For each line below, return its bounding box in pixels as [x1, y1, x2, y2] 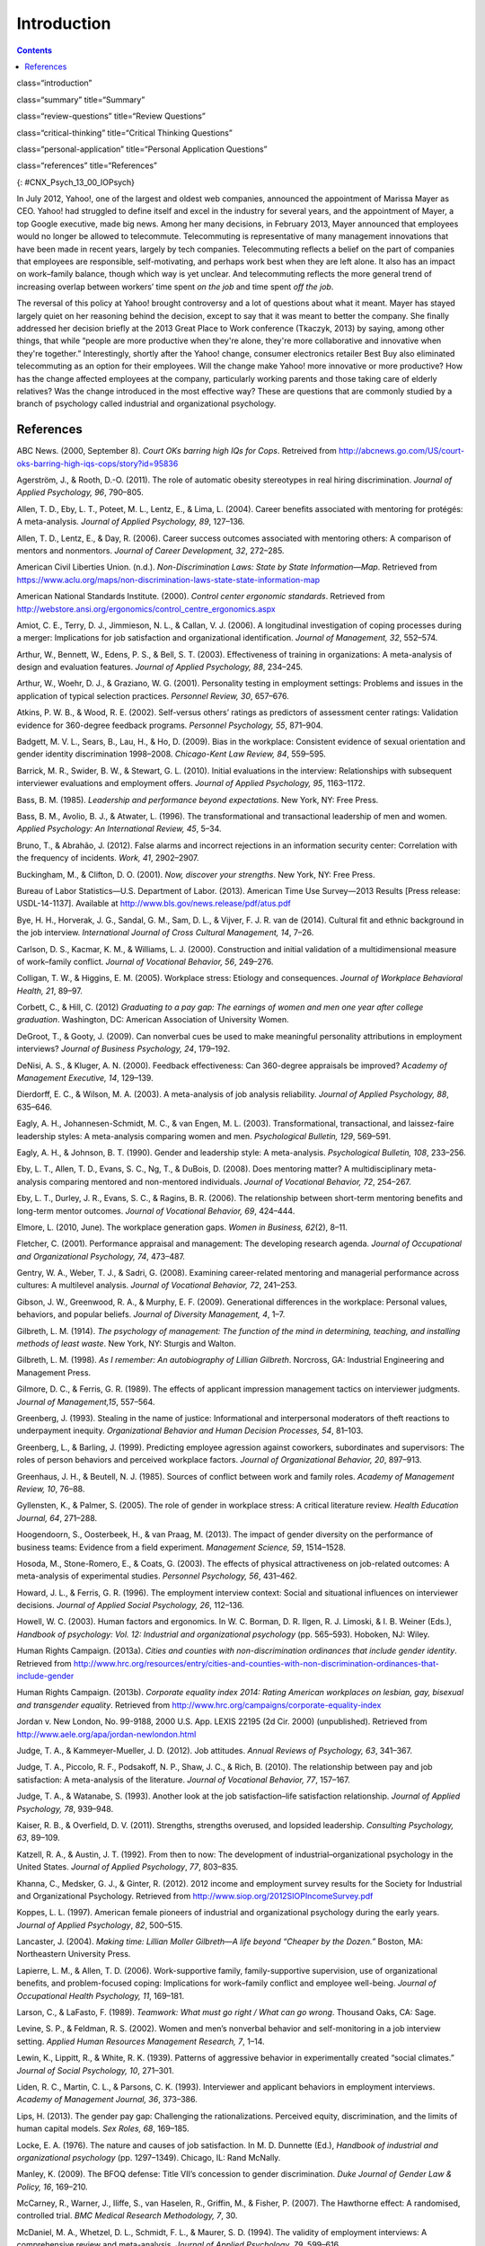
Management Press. [16, 1366, 92, 1378]
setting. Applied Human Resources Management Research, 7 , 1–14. [16, 2036, 265, 2047]
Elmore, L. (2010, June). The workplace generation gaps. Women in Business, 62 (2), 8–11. [16, 1222, 348, 1233]
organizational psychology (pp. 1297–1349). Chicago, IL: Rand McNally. [16, 2152, 281, 2162]
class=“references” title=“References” [16, 160, 157, 171]
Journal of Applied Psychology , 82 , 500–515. [16, 1919, 183, 1931]
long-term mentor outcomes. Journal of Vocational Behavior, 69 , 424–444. [16, 1205, 295, 1216]
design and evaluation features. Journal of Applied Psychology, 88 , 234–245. [16, 661, 304, 673]
